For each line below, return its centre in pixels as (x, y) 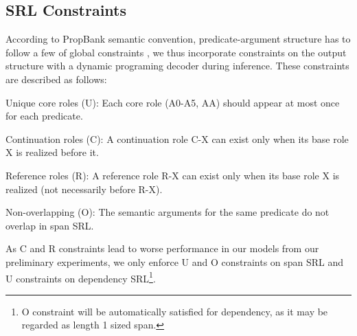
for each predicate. (44, 116)
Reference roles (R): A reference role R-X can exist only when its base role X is (173, 175)
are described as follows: (56, 79)
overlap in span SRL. (50, 225)
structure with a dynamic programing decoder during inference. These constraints (177, 66)
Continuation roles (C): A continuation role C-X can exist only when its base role (177, 138)
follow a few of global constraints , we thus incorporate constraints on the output (176, 52)
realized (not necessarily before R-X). (84, 189)
